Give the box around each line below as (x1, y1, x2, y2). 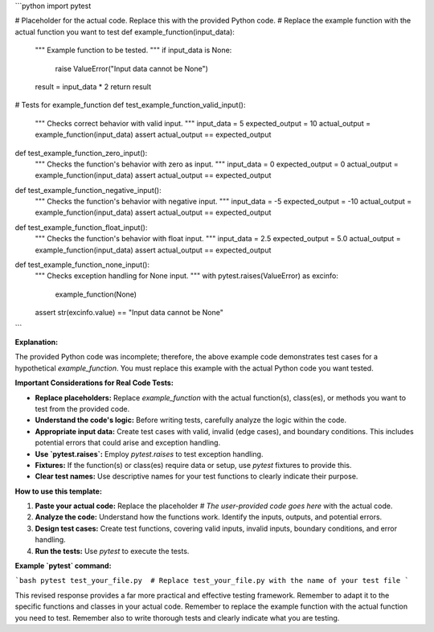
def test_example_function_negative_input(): (14, 185, 162, 195)
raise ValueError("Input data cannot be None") (55, 64, 209, 73)
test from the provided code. (35, 404, 130, 413)
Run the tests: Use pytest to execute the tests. (35, 546, 190, 556)
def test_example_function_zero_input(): (14, 148, 148, 158)
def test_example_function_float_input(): (14, 222, 148, 232)
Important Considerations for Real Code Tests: (14, 378, 174, 388)
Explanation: (14, 337, 59, 347)
